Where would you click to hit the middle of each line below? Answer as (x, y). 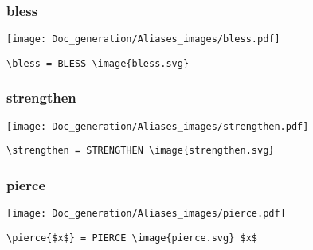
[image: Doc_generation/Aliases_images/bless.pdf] (143, 39)
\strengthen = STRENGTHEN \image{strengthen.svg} (141, 151)
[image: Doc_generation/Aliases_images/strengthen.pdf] (158, 126)
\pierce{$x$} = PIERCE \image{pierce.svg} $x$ (132, 238)
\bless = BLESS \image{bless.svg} (98, 63)
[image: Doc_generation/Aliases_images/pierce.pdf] (146, 214)
